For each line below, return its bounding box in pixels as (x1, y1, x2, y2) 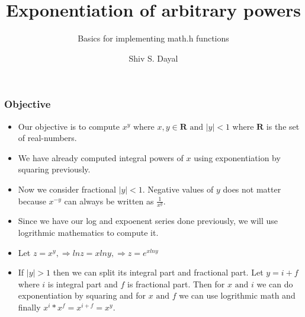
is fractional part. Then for (127, 277, 225, 290)
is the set (266, 120, 300, 132)
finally (18, 300, 41, 313)
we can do (256, 277, 293, 290)
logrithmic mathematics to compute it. (18, 226, 159, 238)
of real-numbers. (18, 132, 77, 144)
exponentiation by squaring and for (18, 289, 146, 302)
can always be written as (64, 194, 154, 207)
